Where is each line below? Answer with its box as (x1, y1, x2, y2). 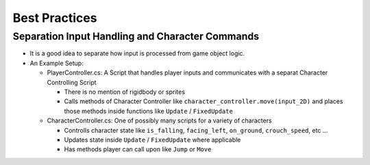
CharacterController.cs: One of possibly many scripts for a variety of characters (47, 116, 272, 125)
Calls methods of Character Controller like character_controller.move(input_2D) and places (64, 97, 343, 105)
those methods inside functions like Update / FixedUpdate (64, 107, 233, 115)
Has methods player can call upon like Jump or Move (64, 145, 212, 153)
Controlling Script (47, 78, 97, 86)
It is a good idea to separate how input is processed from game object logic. (29, 49, 245, 58)
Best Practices (12, 10, 97, 25)
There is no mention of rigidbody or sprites (64, 88, 185, 96)
